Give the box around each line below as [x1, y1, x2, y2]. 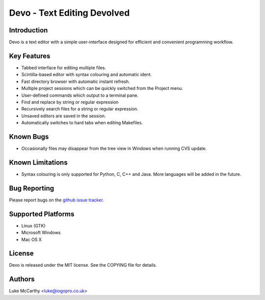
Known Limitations [9, 158, 68, 166]
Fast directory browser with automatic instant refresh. [21, 79, 130, 84]
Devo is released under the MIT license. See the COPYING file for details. [9, 262, 157, 268]
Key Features [9, 52, 51, 60]
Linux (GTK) [21, 222, 46, 228]
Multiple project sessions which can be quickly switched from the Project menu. [21, 85, 184, 91]
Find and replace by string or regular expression [21, 99, 119, 105]
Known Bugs [9, 133, 49, 141]
